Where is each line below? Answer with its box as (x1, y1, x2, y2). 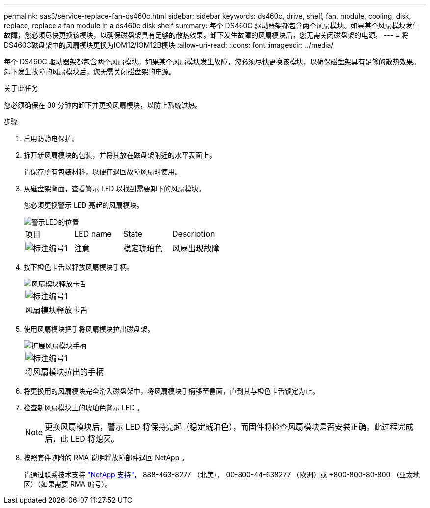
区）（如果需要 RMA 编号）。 (24, 480, 112, 488)
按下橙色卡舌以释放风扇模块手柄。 (24, 263, 134, 271)
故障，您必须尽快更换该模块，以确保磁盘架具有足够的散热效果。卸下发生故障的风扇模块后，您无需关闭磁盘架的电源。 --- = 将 (4, 31, 409, 39)
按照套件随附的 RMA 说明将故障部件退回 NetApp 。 (24, 453, 188, 462)
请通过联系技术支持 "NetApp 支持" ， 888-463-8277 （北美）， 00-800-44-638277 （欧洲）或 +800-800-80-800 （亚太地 (24, 470, 420, 479)
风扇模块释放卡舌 (25, 305, 88, 315)
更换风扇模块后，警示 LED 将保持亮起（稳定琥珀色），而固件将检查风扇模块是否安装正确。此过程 (45, 422, 398, 432)
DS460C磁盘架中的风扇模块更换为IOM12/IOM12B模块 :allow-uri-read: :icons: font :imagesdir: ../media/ (4, 41, 334, 49)
